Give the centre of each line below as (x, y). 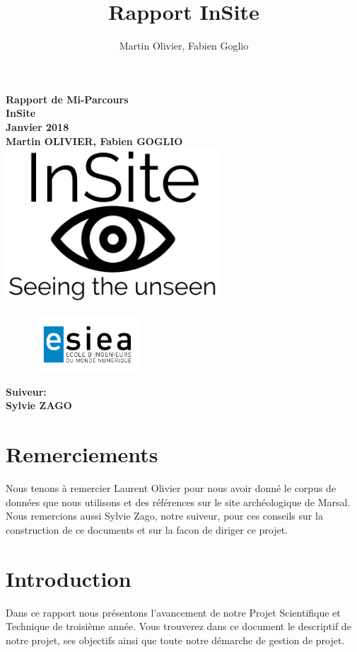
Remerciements (82, 454)
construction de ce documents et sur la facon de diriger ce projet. (147, 529)
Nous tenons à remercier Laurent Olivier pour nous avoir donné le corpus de (171, 488)
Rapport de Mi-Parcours (67, 99)
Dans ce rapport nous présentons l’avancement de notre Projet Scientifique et (173, 612)
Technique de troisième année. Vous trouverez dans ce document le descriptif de (178, 626)
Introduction (69, 578)
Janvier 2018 (37, 126)
